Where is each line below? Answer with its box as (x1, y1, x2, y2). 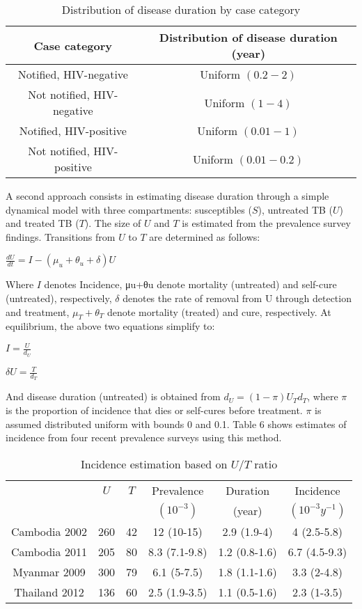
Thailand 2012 (14, 583, 84, 600)
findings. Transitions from (6, 229, 116, 244)
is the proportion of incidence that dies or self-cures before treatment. (6, 403, 303, 418)
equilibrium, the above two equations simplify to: (6, 319, 215, 333)
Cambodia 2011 (11, 543, 87, 560)
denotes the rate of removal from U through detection (123, 290, 352, 305)
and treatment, (6, 304, 70, 319)
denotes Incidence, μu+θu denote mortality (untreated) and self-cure (44, 277, 337, 292)
